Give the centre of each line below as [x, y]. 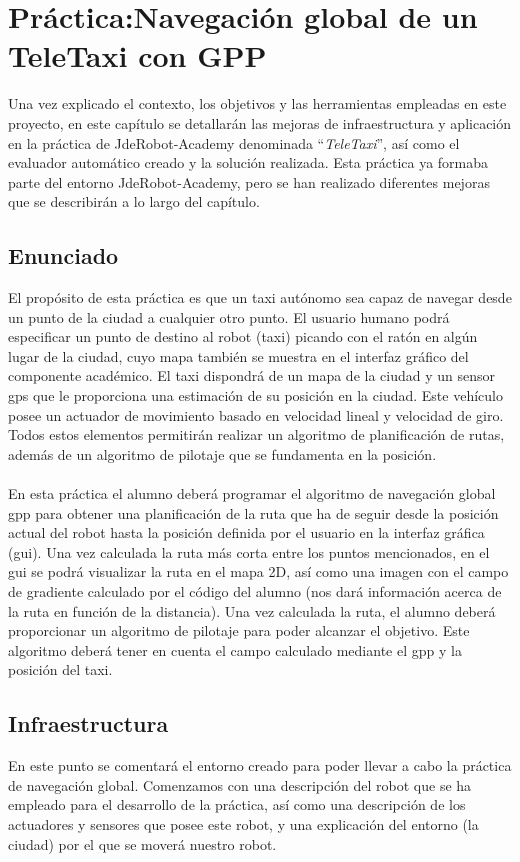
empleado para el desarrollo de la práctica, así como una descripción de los [237, 804]
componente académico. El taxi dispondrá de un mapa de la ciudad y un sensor [252, 375]
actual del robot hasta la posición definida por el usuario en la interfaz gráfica [246, 532]
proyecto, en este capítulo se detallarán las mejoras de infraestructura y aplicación [260, 122]
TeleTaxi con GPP [137, 55]
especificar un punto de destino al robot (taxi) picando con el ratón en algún [243, 336]
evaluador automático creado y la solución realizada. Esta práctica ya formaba [248, 162]
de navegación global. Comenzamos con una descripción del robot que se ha [240, 784]
